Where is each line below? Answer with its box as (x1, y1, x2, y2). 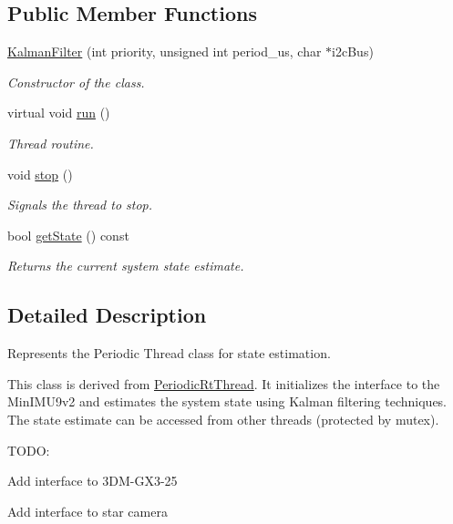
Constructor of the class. (7, 72, 145, 91)
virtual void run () (7, 103, 110, 122)
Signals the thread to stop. (7, 195, 153, 214)
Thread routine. (7, 133, 94, 152)
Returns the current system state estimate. (7, 256, 244, 275)
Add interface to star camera (7, 501, 168, 520)
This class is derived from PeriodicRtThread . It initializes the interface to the (7, 374, 440, 393)
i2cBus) (332, 42, 374, 61)
